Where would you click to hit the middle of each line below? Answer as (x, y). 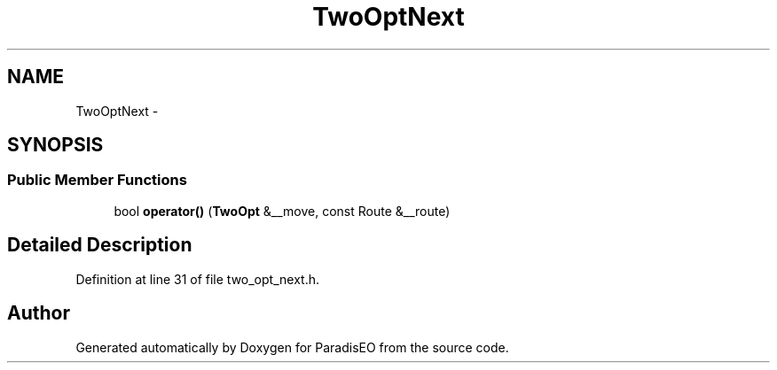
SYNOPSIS (55, 145)
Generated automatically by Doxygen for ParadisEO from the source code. (292, 347)
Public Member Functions (97, 180)
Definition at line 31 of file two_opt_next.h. (197, 279)
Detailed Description (100, 245)
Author (39, 313)
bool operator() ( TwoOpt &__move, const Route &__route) (282, 211)
